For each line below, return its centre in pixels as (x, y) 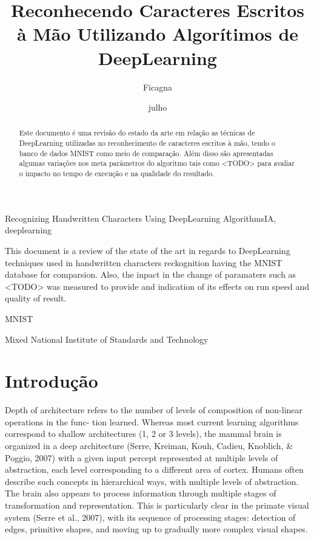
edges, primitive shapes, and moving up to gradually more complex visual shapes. (156, 529)
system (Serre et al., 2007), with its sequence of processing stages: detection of (150, 517)
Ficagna (158, 87)
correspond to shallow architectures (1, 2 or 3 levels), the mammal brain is (143, 434)
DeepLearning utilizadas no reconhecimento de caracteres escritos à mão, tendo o (147, 143)
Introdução (52, 381)
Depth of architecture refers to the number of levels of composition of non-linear (154, 410)
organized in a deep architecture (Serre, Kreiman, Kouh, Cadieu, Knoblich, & (149, 446)
